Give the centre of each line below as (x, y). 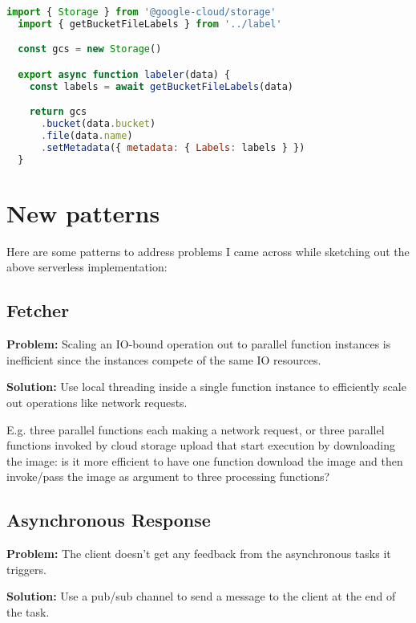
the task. (28, 611)
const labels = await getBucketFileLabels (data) (162, 86)
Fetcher (38, 310)
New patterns (83, 212)
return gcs (58, 112)
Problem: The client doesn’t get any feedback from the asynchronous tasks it (199, 554)
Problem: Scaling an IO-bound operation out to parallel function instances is (199, 344)
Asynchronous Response (109, 520)
